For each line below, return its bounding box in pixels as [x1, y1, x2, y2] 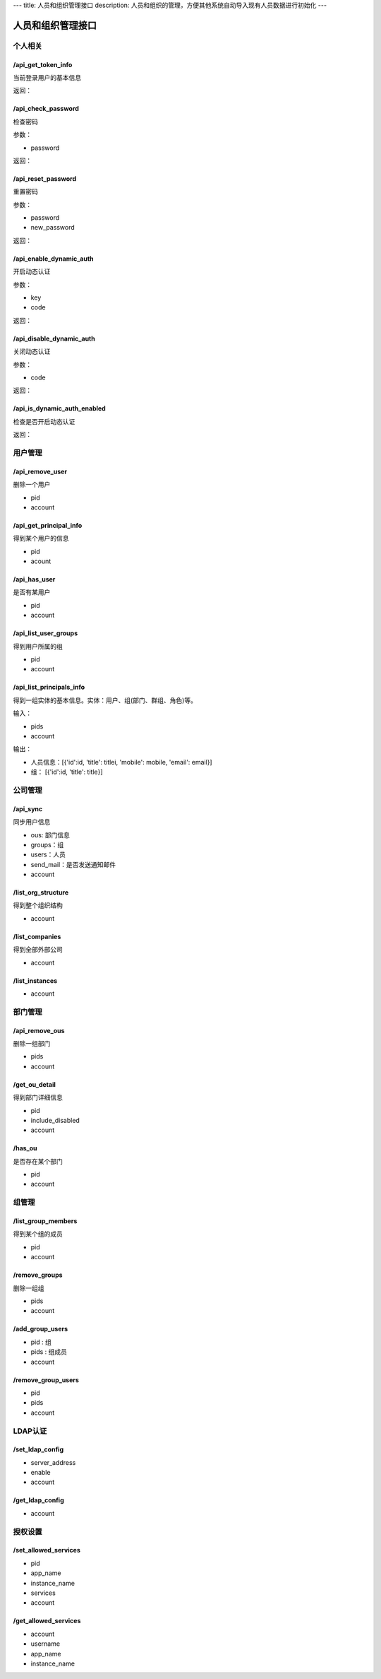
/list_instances [13, 976, 58, 985]
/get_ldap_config [13, 1496, 64, 1504]
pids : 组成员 [30, 1348, 67, 1356]
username [30, 1639, 60, 1648]
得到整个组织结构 [13, 901, 63, 909]
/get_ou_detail [13, 1080, 56, 1088]
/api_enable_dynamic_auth [13, 254, 95, 263]
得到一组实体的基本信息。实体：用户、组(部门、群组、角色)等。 [13, 696, 198, 705]
